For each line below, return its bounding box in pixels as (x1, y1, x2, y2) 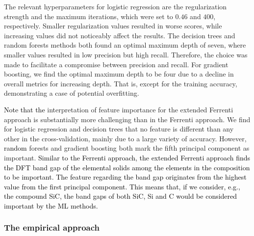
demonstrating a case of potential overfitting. (4, 88, 139, 98)
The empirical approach (4, 221, 100, 234)
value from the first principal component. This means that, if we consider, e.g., (4, 181, 240, 191)
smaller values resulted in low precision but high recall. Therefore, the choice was (4, 49, 248, 59)
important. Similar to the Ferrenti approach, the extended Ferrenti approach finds (4, 152, 251, 162)
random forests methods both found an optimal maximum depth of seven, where (4, 40, 246, 50)
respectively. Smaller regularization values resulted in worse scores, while (4, 21, 222, 31)
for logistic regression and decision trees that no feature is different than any (4, 124, 234, 134)
